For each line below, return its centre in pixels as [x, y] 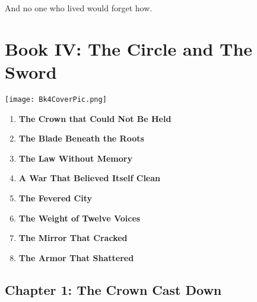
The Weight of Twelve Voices [80, 218]
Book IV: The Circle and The [129, 48]
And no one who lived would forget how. [79, 8]
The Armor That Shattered [76, 257]
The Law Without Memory [75, 158]
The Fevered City [55, 197]
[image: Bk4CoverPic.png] [56, 99]
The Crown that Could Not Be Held [95, 118]
